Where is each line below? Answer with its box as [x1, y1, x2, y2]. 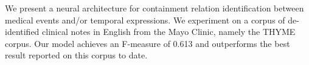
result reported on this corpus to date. [5, 49, 148, 61]
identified [5, 25, 40, 38]
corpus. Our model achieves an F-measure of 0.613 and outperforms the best [5, 37, 290, 49]
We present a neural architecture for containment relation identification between [5, 2, 304, 14]
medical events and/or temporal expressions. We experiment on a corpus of [5, 13, 285, 26]
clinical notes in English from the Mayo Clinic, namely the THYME [42, 25, 296, 38]
